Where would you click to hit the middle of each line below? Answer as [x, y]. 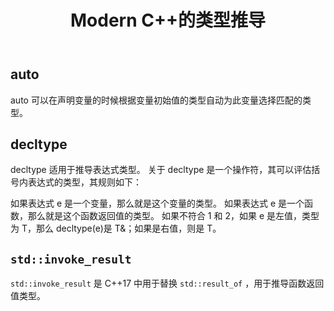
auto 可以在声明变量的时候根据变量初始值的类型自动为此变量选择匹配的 [156, 100]
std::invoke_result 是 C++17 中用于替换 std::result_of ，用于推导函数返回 [167, 283]
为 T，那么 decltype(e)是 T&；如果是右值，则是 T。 [116, 228]
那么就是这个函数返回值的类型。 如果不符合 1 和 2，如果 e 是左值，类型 [173, 216]
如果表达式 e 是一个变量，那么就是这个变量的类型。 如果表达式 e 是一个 [157, 203]
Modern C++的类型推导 [168, 20]
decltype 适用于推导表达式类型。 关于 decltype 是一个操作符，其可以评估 [161, 170]
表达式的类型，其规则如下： [84, 182]
